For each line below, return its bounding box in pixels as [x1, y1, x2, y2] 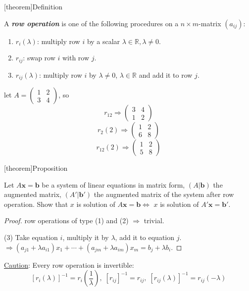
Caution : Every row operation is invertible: [4, 259, 134, 270]
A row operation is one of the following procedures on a [4, 18, 179, 28]
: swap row [23, 52, 55, 63]
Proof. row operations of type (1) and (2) [4, 215, 129, 226]
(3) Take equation [4, 232, 58, 242]
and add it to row [139, 69, 193, 80]
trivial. [144, 215, 164, 226]
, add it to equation [115, 232, 174, 242]
